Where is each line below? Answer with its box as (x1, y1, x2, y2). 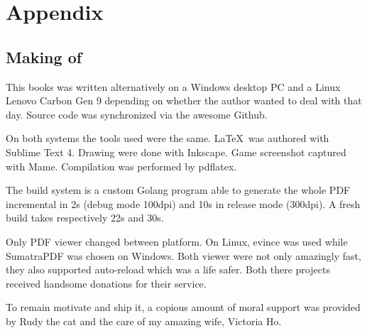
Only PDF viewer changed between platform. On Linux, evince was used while (6, 234, 348, 249)
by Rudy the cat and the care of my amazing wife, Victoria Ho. (6, 313, 282, 328)
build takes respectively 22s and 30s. (6, 210, 164, 225)
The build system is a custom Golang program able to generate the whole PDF (6, 182, 351, 197)
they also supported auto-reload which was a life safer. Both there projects (6, 262, 330, 277)
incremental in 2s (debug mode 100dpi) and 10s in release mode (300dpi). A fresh (6, 196, 361, 211)
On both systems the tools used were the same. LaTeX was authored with (6, 131, 329, 146)
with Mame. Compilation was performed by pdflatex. (6, 158, 237, 173)
